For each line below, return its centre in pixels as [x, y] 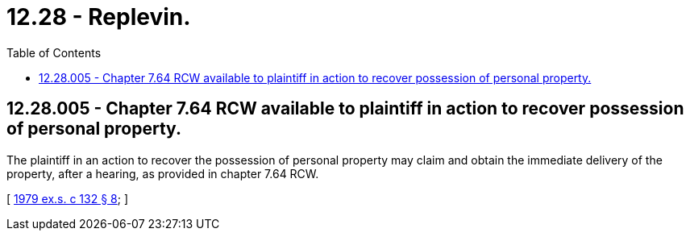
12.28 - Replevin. [99, 17]
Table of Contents [54, 52]
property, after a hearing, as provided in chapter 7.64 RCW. [163, 173]
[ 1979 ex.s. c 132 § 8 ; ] [68, 198]
